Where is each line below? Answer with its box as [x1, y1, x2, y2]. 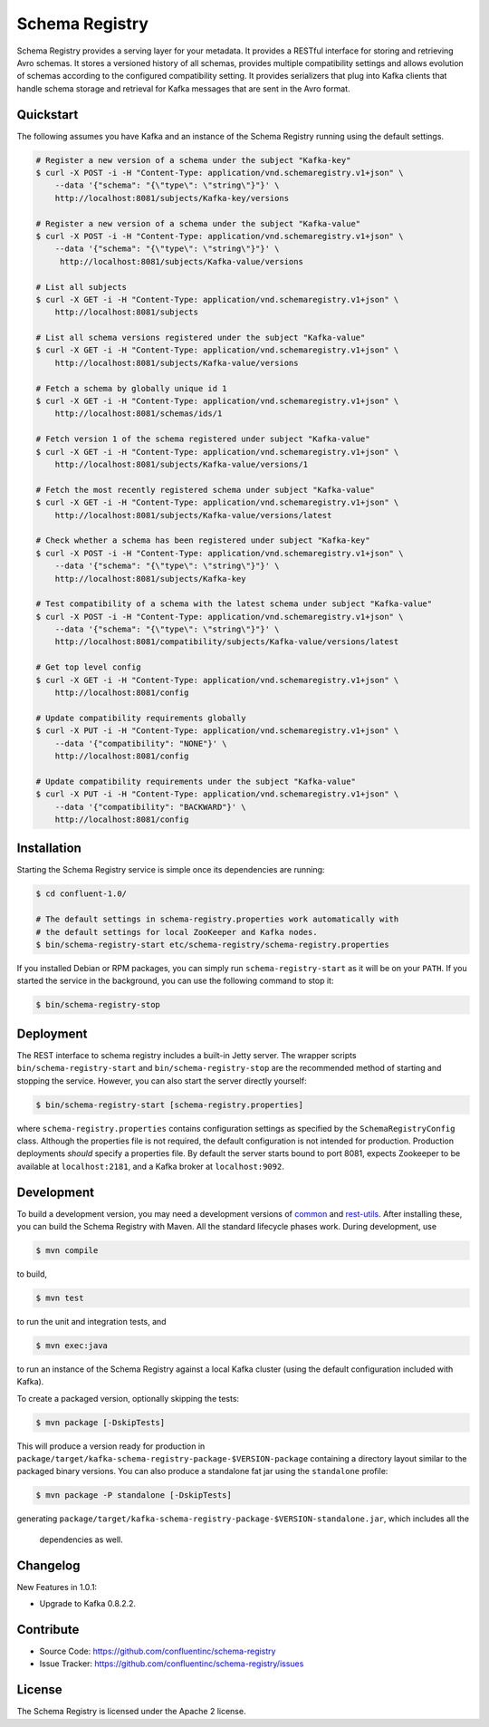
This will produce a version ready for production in [16, 1441, 206, 1452]
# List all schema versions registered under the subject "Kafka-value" [35, 333, 366, 343]
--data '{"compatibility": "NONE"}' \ [54, 738, 227, 748]
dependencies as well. [39, 1534, 123, 1545]
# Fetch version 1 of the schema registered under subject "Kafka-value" [35, 434, 370, 444]
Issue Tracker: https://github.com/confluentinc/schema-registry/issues [39, 1658, 304, 1669]
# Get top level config [35, 662, 142, 672]
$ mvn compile [35, 1246, 99, 1256]
